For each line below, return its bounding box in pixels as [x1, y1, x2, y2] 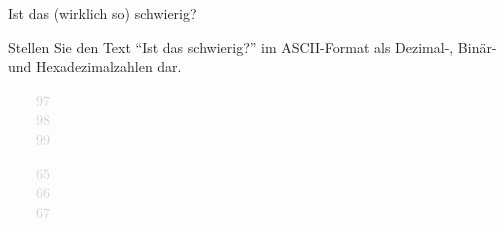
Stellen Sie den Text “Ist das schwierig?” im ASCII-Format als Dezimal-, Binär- [8, 36, 497, 57]
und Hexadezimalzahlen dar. [8, 56, 182, 77]
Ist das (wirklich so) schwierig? [8, 3, 197, 23]
